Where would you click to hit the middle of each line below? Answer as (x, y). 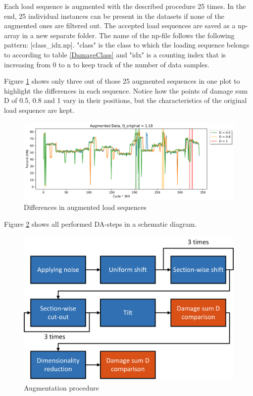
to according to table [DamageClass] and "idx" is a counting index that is (115, 54)
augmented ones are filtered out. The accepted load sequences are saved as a (120, 25)
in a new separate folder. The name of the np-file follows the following (128, 35)
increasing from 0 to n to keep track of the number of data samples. (107, 64)
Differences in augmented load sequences (85, 207)
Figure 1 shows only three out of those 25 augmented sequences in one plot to (122, 81)
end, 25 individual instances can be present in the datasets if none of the (114, 16)
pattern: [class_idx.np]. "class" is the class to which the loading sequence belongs (127, 45)
